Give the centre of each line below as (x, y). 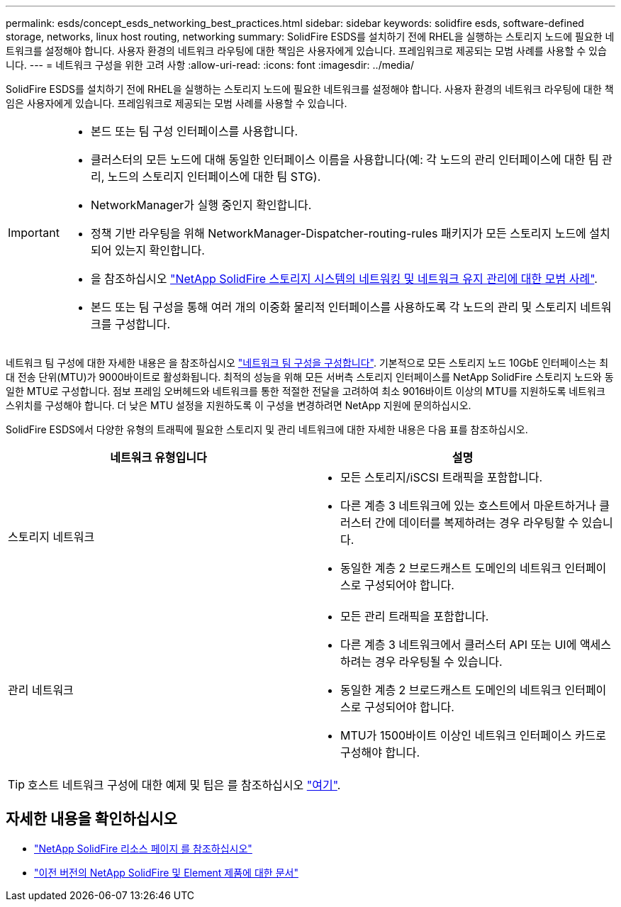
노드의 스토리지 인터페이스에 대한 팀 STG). (214, 177)
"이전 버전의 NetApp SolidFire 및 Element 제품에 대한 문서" (166, 872)
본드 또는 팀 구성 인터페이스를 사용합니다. (194, 131)
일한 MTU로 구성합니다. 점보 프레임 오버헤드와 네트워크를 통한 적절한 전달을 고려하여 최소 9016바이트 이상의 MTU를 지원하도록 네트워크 (306, 391)
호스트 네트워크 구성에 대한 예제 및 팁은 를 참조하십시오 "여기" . (184, 785)
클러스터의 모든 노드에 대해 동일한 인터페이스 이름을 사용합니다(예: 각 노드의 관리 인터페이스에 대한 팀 (345, 160)
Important (34, 233)
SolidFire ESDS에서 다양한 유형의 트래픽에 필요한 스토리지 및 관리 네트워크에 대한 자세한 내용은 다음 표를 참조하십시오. (267, 429)
